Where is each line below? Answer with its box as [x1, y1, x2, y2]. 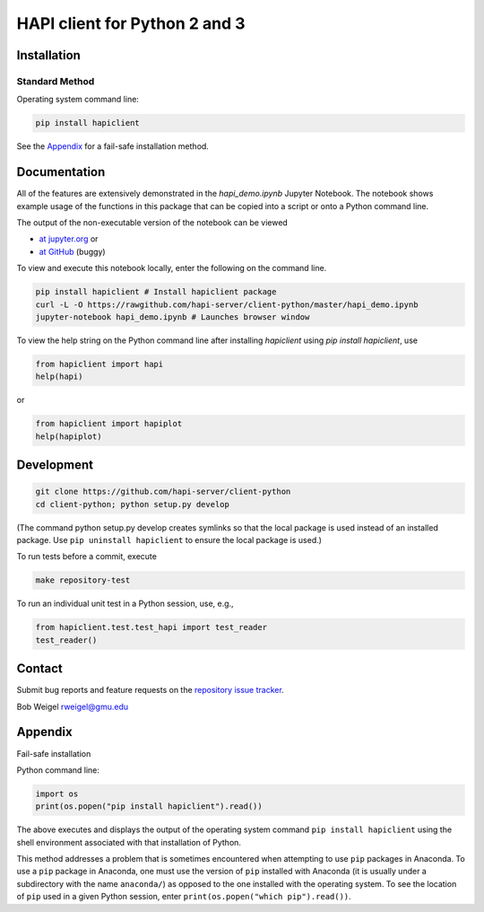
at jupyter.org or [39, 233, 99, 244]
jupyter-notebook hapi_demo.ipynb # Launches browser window [35, 311, 310, 322]
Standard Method [16, 75, 95, 87]
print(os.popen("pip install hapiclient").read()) [35, 802, 264, 811]
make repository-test [35, 575, 131, 585]
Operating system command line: [16, 94, 139, 105]
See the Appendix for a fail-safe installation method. [16, 141, 210, 152]
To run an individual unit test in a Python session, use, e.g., [16, 598, 234, 609]
